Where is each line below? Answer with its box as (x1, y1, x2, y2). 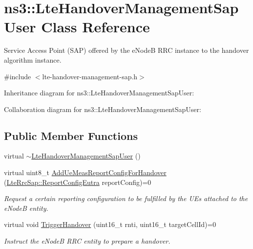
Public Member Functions (4, 128, 138, 143)
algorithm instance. (4, 54, 62, 65)
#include (4, 71, 31, 81)
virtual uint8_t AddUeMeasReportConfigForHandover (4, 167, 167, 178)
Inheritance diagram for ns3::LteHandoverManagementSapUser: (4, 88, 194, 98)
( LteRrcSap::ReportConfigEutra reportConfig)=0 (4, 177, 151, 187)
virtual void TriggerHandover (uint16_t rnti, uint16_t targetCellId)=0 (4, 219, 216, 229)
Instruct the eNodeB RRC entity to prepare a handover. (4, 236, 170, 246)
